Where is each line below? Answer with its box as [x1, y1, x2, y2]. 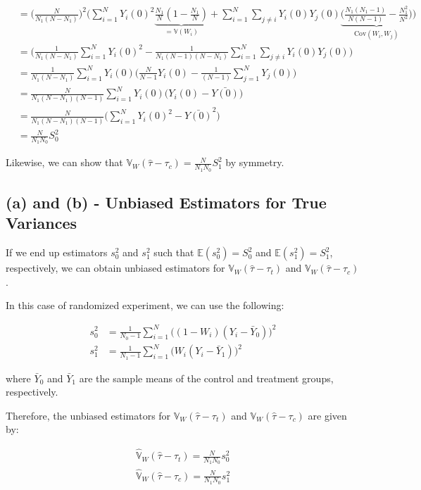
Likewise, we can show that [6, 155, 123, 170]
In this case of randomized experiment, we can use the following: [6, 298, 284, 313]
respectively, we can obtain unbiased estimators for [6, 260, 225, 275]
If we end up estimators [6, 245, 108, 260]
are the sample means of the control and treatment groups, [79, 370, 334, 385]
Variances [6, 212, 77, 234]
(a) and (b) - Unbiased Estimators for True [6, 191, 327, 213]
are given [308, 408, 347, 422]
